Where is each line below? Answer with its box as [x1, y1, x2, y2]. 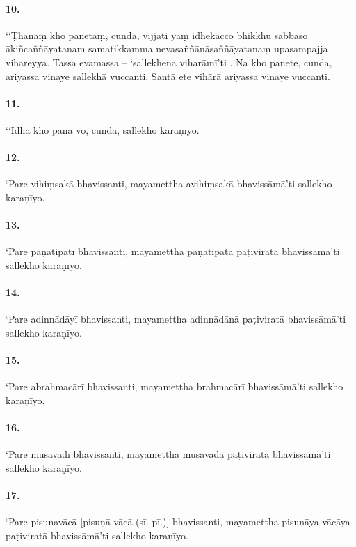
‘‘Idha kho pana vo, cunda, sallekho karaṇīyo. [6, 122, 200, 137]
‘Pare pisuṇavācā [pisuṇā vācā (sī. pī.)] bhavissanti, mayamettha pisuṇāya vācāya [6, 514, 350, 529]
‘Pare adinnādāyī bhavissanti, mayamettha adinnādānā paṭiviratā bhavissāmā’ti [6, 311, 346, 326]
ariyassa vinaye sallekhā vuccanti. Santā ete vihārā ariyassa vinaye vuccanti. [6, 68, 330, 83]
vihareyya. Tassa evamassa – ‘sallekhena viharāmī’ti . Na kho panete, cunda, [6, 54, 332, 69]
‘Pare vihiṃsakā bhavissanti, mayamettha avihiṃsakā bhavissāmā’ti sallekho [6, 176, 332, 191]
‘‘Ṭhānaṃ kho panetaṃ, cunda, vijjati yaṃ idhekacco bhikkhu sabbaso [6, 27, 308, 42]
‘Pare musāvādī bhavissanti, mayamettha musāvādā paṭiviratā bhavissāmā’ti [6, 447, 331, 461]
